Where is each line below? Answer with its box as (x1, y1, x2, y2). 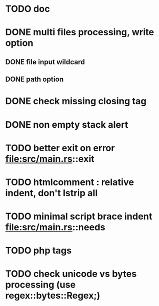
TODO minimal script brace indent (5, 210, 152, 222)
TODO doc (5, 3, 50, 15)
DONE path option (5, 75, 64, 84)
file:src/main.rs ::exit (5, 153, 95, 164)
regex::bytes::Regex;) (5, 290, 101, 301)
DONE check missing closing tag (5, 96, 147, 107)
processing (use (5, 279, 76, 291)
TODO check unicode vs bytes (5, 268, 137, 280)
